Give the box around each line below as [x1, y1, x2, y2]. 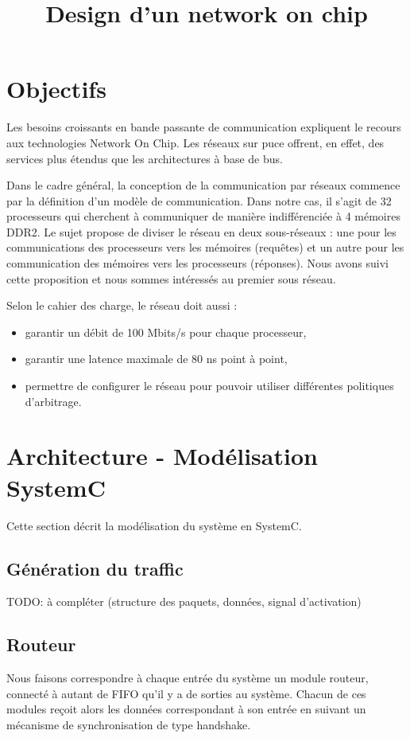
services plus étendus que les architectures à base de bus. [6, 150, 283, 166]
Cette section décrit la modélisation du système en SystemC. [6, 517, 302, 533]
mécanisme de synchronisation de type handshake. [6, 716, 251, 732]
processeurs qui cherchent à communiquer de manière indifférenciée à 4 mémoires [6, 208, 400, 225]
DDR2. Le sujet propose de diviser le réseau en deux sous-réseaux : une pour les [6, 223, 396, 240]
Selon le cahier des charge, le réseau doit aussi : [6, 297, 238, 314]
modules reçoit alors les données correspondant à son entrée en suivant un [6, 701, 366, 717]
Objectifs [6, 72, 106, 105]
